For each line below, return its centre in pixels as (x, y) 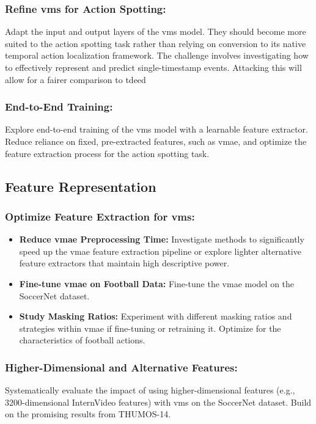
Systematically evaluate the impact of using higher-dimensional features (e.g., (150, 390)
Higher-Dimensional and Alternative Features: (121, 367)
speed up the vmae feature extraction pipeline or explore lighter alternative (160, 251)
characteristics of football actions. (82, 340)
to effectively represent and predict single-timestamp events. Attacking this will (153, 67)
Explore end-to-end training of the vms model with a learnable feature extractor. (156, 129)
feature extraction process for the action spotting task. (107, 153)
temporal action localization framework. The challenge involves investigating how (157, 55)
